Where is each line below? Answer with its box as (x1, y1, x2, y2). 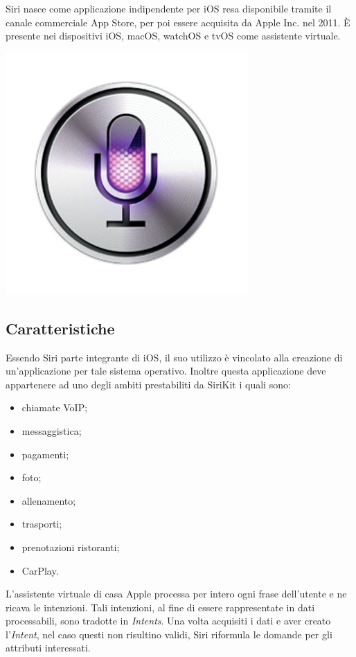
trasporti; (21, 516, 62, 531)
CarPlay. (21, 563, 59, 577)
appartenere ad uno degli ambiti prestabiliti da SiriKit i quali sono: (6, 377, 291, 391)
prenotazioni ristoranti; (21, 539, 120, 554)
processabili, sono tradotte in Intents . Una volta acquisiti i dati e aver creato (6, 613, 331, 628)
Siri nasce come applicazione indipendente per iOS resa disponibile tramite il (6, 1, 332, 15)
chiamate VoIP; (21, 400, 88, 415)
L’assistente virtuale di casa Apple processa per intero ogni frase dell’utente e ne (6, 586, 347, 601)
